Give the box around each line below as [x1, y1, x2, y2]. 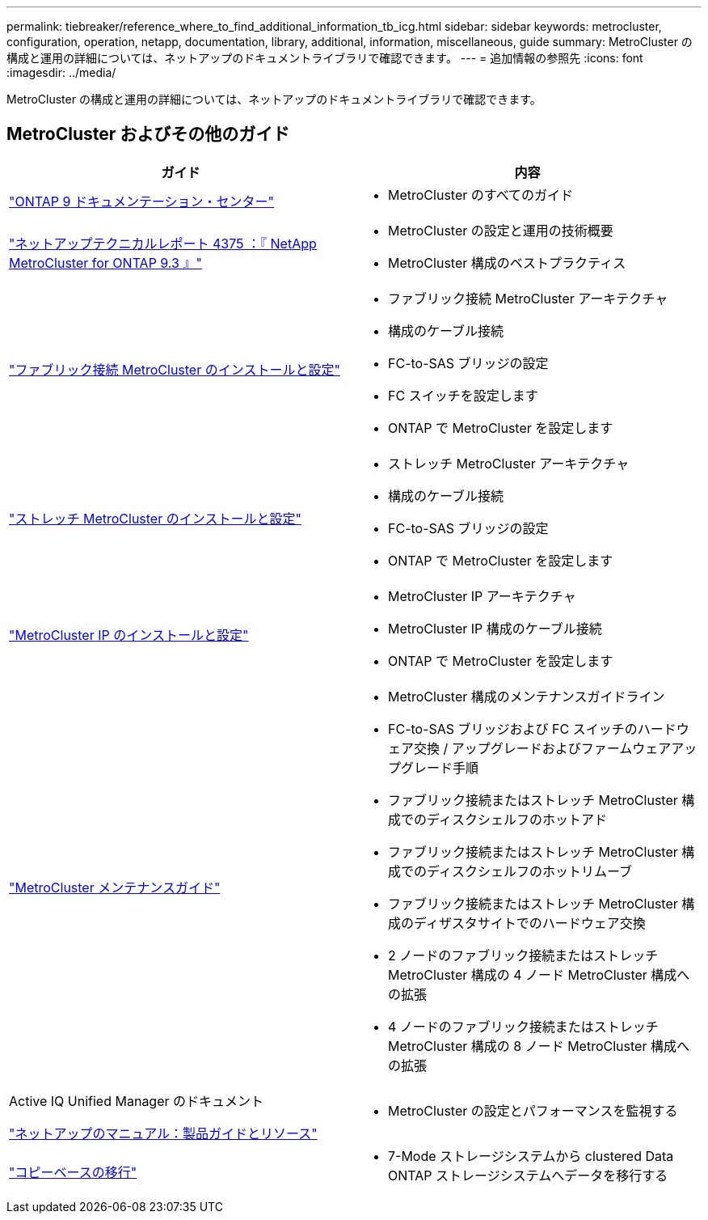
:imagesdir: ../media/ [6, 66, 116, 79]
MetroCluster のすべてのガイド [388, 186, 574, 203]
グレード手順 [401, 759, 479, 776]
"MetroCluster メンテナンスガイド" [9, 879, 221, 896]
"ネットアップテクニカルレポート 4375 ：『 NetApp [9, 235, 317, 252]
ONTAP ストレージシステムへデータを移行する [388, 1167, 668, 1184]
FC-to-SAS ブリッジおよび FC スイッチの [388, 720, 638, 737]
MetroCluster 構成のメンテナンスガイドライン [388, 688, 665, 705]
